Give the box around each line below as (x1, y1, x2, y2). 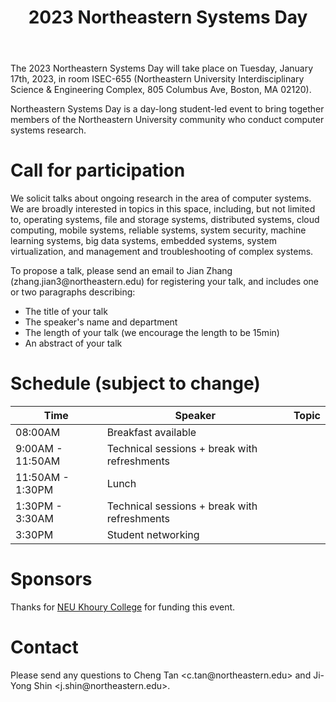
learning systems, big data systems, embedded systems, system (10, 235, 277, 247)
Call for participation (10, 159, 186, 182)
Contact (10, 636, 79, 659)
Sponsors (10, 568, 93, 591)
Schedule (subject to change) (10, 372, 261, 395)
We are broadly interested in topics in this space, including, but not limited (10, 203, 316, 215)
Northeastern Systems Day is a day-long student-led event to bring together (10, 103, 325, 115)
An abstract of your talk (24, 337, 123, 350)
